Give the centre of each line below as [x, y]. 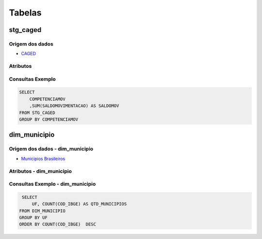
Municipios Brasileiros [43, 159]
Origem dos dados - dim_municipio [51, 149]
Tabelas [25, 13]
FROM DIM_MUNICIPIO [42, 211]
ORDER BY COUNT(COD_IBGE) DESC [58, 224]
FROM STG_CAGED [37, 112]
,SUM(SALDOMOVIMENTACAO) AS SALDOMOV [74, 106]
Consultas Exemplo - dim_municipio [52, 184]
